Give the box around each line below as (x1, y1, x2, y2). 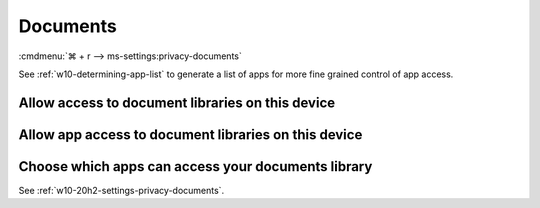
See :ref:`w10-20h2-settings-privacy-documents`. (18, 184, 225, 196)
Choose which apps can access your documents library (18, 158, 373, 175)
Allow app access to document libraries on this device (18, 126, 363, 143)
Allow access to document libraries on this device (18, 94, 336, 111)
